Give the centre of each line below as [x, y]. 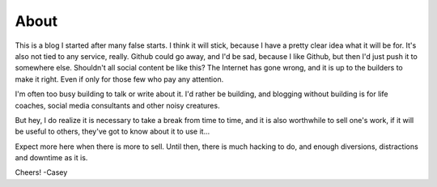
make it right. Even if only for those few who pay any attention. [119, 79]
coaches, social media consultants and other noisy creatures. [117, 105]
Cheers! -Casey [41, 172]
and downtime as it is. [51, 158]
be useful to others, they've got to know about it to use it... [112, 132]
